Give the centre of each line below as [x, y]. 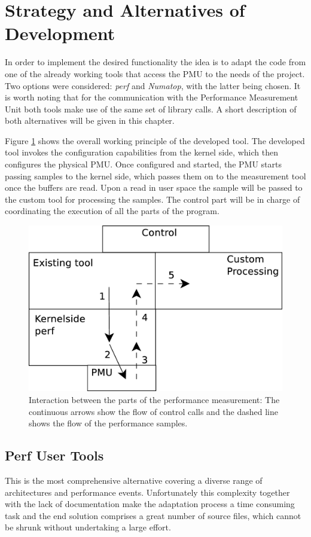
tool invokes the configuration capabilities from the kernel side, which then [141, 152]
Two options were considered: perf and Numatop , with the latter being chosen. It [153, 85]
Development [60, 33]
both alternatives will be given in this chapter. [90, 120]
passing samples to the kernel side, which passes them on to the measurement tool [155, 176]
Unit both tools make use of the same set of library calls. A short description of [151, 109]
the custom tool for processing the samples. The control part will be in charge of [153, 199]
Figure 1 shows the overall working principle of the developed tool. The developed [155, 140]
